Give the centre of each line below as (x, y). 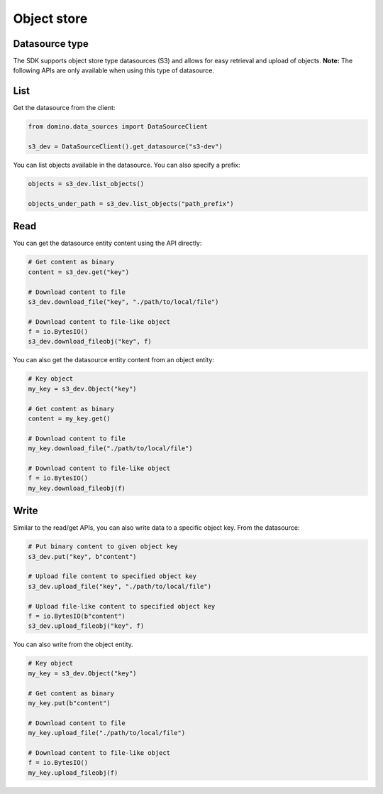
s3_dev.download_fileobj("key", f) (90, 342)
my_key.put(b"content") (70, 703)
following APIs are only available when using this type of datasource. (114, 70)
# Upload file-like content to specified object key (122, 606)
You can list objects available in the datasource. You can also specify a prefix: (127, 165)
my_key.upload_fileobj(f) (73, 773)
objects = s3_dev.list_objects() (86, 184)
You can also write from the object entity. (73, 645)
